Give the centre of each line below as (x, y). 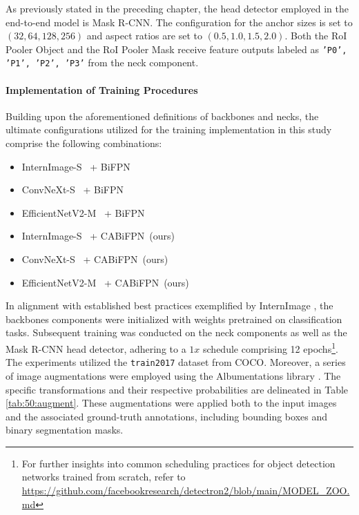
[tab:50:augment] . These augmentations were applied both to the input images (171, 403)
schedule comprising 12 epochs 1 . (271, 348)
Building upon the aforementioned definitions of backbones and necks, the (162, 116)
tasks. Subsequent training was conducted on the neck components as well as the (176, 332)
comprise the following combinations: (84, 143)
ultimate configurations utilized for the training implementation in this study (169, 129)
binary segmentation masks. (65, 430)
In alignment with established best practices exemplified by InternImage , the (169, 305)
